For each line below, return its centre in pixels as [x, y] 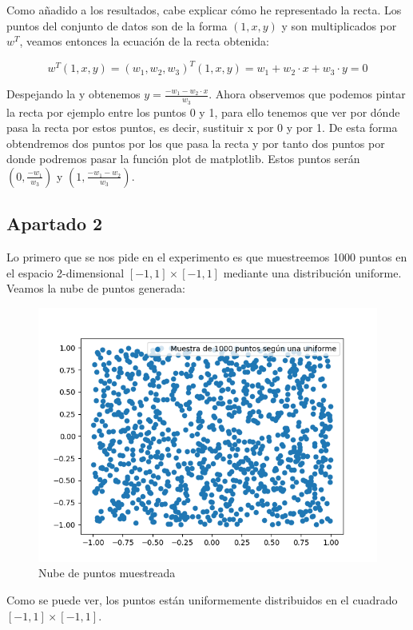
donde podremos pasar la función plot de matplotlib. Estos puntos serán [183, 159]
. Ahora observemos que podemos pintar [307, 94]
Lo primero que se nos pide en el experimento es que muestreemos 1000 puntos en [207, 257]
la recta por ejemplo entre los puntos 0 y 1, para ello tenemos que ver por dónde [203, 112]
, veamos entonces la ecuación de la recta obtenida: [144, 41]
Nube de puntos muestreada [107, 573]
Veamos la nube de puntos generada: [96, 288]
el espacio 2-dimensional [66, 272]
